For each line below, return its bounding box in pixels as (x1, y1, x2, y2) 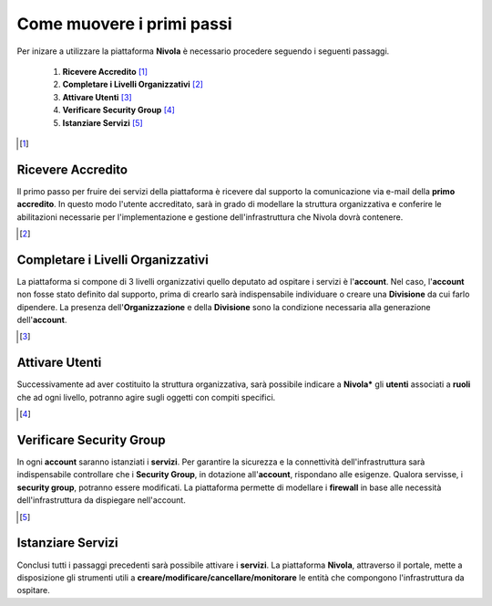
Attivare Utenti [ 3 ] (62, 91, 132, 102)
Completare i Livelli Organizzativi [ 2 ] (62, 78, 204, 90)
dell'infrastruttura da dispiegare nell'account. (16, 495, 186, 506)
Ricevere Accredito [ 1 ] (62, 66, 149, 77)
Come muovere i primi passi (16, 14, 232, 34)
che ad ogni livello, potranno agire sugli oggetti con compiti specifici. (16, 392, 276, 402)
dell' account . (16, 315, 67, 326)
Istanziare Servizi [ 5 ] (62, 117, 143, 128)
